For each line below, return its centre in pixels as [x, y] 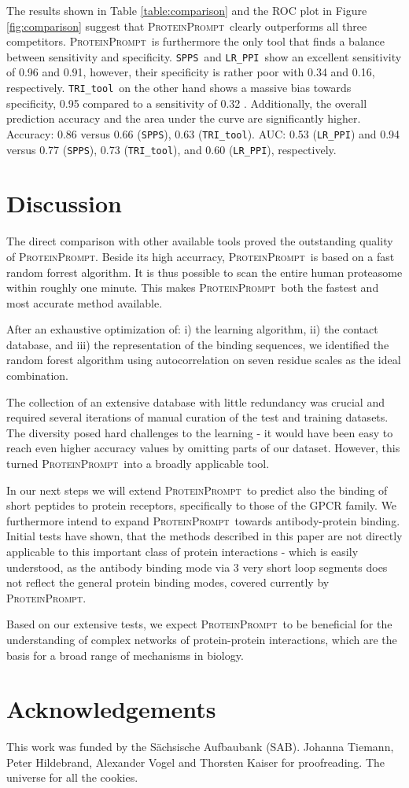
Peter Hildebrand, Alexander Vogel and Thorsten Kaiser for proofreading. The [195, 762]
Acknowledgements [111, 709]
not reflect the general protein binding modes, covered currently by [168, 582]
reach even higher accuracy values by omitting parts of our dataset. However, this [203, 448]
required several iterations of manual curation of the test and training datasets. [197, 417]
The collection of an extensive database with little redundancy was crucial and [195, 401]
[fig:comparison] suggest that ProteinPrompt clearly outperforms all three [187, 26]
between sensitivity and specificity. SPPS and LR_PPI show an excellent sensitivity [204, 56]
